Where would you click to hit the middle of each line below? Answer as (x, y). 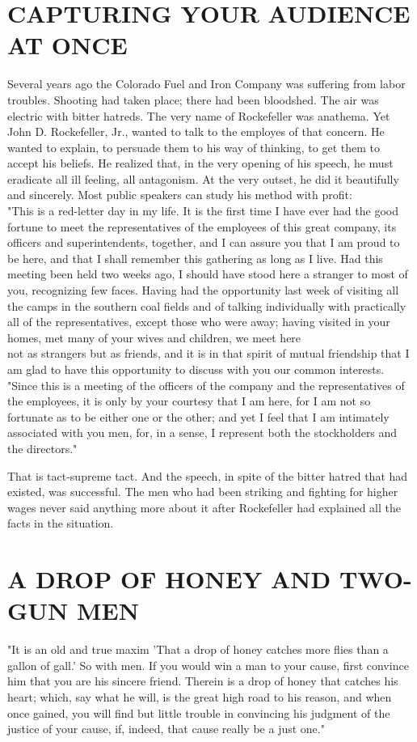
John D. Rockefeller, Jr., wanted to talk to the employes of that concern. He (196, 131)
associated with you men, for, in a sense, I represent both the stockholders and (202, 432)
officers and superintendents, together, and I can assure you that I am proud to (204, 242)
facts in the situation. (61, 523)
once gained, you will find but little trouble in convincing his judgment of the (199, 712)
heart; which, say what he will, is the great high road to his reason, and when (200, 697)
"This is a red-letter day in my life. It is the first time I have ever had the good (203, 211)
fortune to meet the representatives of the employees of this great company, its (202, 226)
